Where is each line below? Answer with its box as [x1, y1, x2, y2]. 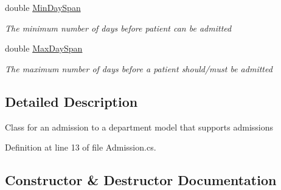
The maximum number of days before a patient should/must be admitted [5, 62, 272, 75]
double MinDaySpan [5, 1, 81, 13]
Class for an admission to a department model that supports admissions [5, 120, 274, 133]
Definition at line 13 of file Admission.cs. [5, 141, 156, 154]
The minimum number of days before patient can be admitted [5, 21, 232, 34]
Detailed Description [5, 92, 138, 110]
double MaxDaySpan [5, 42, 83, 55]
